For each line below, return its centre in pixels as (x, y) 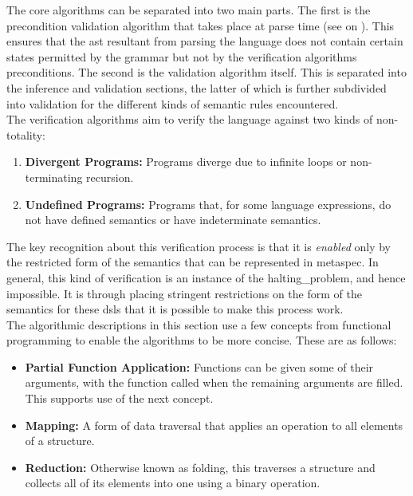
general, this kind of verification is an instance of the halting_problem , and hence (206, 277)
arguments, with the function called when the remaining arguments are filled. (214, 382)
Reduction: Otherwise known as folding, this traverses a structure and (200, 467)
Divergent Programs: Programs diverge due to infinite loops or (186, 161)
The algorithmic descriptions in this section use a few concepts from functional (199, 324)
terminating (54, 177)
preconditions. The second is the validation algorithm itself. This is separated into (206, 72)
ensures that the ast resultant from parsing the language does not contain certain (205, 41)
